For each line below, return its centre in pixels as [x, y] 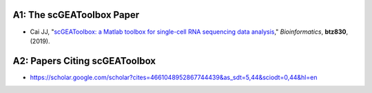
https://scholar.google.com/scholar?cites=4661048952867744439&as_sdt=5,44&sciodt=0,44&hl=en [174, 77]
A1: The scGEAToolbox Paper [76, 15]
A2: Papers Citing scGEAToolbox [84, 61]
